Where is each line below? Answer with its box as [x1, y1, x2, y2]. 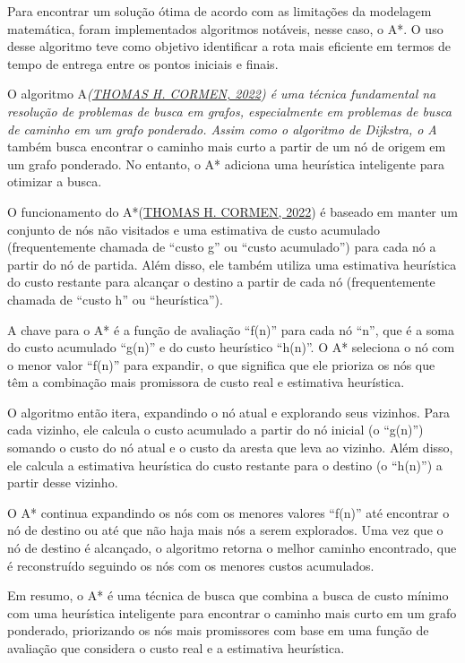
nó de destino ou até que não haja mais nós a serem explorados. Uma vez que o [7, 521, 443, 539]
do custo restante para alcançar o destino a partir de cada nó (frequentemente [7, 272, 435, 291]
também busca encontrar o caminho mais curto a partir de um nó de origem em [7, 137, 446, 156]
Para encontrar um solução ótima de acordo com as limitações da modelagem [7, 2, 432, 20]
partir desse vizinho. [7, 473, 118, 492]
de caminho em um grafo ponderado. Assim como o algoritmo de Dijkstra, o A [7, 119, 437, 138]
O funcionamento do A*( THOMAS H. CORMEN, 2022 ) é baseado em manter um [7, 202, 458, 220]
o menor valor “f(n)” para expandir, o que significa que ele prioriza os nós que [7, 355, 435, 374]
